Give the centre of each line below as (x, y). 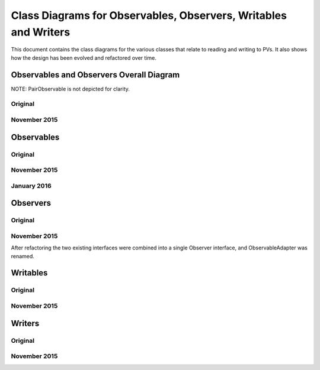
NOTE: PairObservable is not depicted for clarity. (71, 89)
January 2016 (31, 186)
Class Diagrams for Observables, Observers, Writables (149, 15)
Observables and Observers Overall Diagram (95, 75)
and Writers (41, 32)
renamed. (23, 256)
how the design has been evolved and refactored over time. (84, 58)
